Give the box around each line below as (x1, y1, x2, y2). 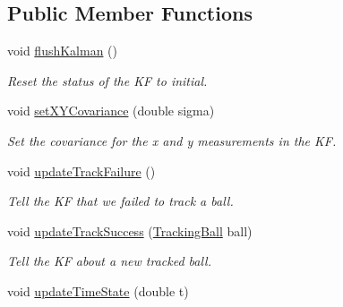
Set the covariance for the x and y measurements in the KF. (7, 131, 337, 149)
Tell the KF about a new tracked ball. (7, 252, 212, 270)
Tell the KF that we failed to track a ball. (7, 192, 234, 210)
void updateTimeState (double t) (7, 281, 189, 300)
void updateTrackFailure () (7, 161, 156, 180)
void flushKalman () (7, 41, 118, 60)
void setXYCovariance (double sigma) (7, 101, 215, 120)
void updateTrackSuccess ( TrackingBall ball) (7, 221, 253, 240)
